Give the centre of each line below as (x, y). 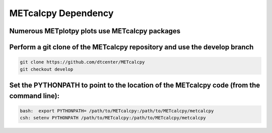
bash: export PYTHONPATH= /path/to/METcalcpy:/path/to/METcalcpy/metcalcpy (117, 111)
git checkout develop (47, 69)
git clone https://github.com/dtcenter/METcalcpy (82, 62)
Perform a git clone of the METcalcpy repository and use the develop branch (131, 47)
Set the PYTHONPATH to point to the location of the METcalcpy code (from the (135, 85)
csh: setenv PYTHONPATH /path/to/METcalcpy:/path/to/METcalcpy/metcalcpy (113, 118)
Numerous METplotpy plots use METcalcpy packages (95, 31)
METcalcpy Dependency (61, 13)
